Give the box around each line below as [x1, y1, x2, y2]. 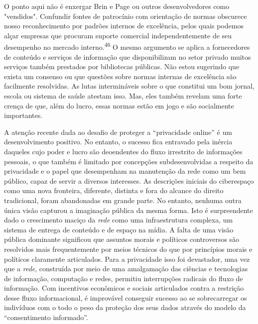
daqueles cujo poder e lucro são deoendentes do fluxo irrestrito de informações [4, 146, 243, 156]
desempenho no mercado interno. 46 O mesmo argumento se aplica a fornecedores [4, 40, 250, 52]
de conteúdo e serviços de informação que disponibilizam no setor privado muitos [4, 51, 251, 62]
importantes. [4, 110, 43, 120]
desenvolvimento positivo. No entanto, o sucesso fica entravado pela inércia [4, 136, 233, 147]
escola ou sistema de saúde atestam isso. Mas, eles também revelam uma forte [4, 91, 242, 101]
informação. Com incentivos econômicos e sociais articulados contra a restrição [4, 283, 244, 293]
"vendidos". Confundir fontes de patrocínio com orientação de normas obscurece [4, 10, 247, 21]
